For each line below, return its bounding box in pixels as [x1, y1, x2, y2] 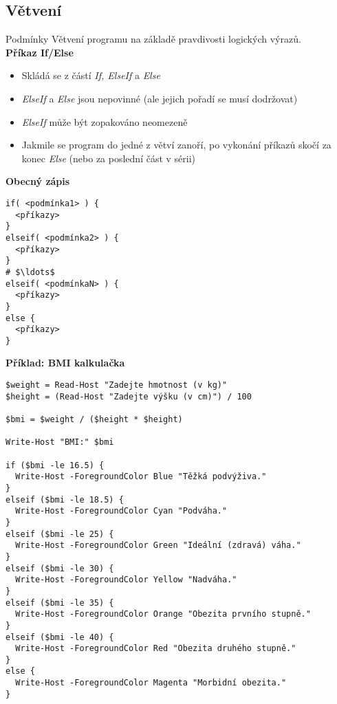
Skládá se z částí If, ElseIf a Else [21, 68, 160, 82]
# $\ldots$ [6, 267, 55, 277]
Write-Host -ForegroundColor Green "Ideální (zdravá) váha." [15, 540, 301, 551]
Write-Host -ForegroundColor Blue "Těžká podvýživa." [15, 472, 267, 482]
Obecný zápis [6, 174, 70, 188]
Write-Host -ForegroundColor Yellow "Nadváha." [15, 575, 237, 585]
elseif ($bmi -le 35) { [6, 597, 114, 608]
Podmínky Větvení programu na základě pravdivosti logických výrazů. [6, 32, 301, 46]
